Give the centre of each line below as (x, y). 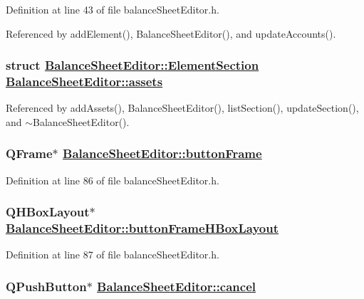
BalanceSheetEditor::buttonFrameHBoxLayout (142, 228)
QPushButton (46, 286)
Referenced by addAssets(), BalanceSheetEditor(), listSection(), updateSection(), (182, 108)
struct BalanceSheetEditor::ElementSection (132, 65)
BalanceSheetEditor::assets (84, 82)
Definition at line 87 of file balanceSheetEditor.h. (113, 255)
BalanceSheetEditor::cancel (177, 286)
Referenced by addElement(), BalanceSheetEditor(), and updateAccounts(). (171, 33)
